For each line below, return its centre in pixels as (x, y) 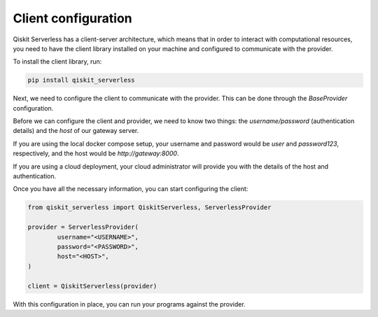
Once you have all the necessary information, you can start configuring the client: (131, 189)
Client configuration (72, 18)
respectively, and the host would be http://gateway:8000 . (96, 153)
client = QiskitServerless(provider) (92, 286)
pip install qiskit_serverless (82, 80)
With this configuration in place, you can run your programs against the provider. (129, 304)
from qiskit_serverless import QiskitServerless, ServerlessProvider (149, 207)
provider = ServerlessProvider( (83, 227)
